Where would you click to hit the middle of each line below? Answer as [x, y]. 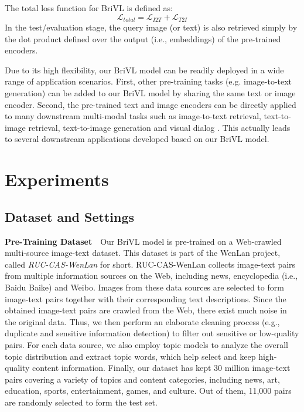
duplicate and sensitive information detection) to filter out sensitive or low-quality [152, 333]
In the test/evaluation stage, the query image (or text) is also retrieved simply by [151, 27]
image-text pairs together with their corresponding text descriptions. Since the [146, 298]
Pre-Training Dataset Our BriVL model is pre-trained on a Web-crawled [143, 241]
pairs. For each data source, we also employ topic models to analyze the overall [146, 344]
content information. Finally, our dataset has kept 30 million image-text [161, 368]
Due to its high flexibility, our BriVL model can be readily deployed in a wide [144, 70]
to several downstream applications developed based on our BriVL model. [137, 139]
